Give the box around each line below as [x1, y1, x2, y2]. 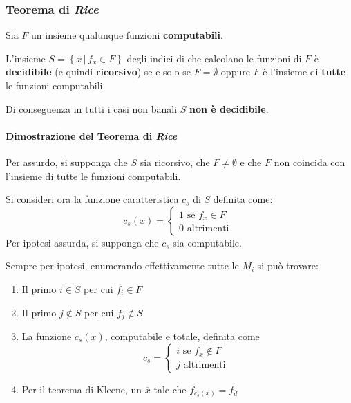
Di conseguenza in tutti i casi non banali [6, 101, 178, 116]
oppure [220, 64, 250, 79]
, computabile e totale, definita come [104, 329, 260, 343]
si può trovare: [257, 258, 319, 273]
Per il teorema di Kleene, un [21, 382, 142, 396]
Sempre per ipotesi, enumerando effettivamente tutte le [6, 258, 239, 273]
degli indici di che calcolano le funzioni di [126, 51, 302, 65]
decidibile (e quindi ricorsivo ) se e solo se [6, 64, 191, 79]
